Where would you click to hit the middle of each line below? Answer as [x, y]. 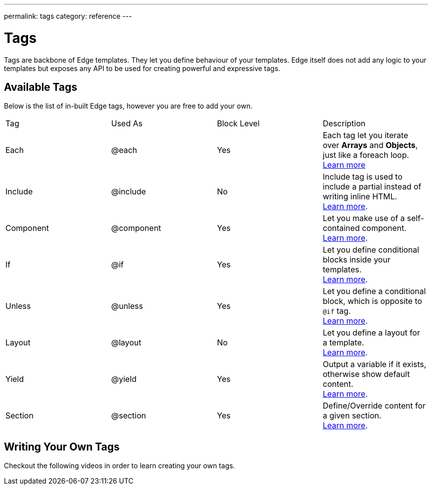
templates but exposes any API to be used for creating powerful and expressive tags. [142, 68]
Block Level [238, 124]
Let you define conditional [371, 250]
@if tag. [337, 311]
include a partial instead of [372, 187]
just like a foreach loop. [366, 155]
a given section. [352, 416]
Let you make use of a [364, 218]
